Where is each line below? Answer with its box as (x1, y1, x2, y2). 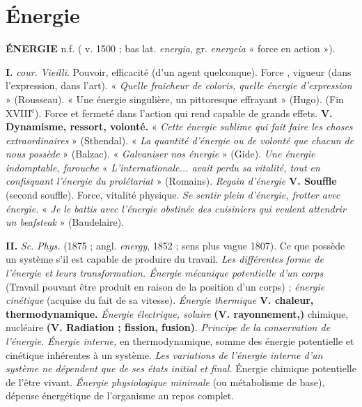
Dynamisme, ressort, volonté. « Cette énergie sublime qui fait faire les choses (6, 119, 353, 134)
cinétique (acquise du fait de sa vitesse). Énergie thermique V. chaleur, (6, 293, 314, 307)
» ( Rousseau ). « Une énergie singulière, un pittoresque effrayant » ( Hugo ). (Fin (6, 91, 344, 106)
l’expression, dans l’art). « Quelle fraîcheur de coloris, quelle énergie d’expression (6, 78, 352, 93)
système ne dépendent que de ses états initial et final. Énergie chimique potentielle (6, 361, 356, 376)
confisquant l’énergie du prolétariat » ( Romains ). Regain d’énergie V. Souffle (6, 174, 337, 188)
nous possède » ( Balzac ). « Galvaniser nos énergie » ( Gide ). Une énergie (6, 146, 315, 161)
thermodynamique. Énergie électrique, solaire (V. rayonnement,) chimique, (6, 306, 349, 321)
